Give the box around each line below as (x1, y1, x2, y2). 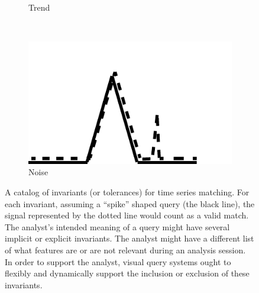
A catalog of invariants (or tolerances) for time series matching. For (5, 185, 250, 198)
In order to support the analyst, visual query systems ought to (5, 255, 231, 268)
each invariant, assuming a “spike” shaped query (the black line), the (5, 197, 255, 210)
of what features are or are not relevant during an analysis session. (5, 243, 246, 256)
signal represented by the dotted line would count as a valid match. (5, 209, 249, 221)
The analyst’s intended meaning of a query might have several (5, 220, 230, 233)
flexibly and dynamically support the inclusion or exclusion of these (5, 267, 250, 279)
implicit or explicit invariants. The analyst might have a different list (5, 232, 254, 244)
